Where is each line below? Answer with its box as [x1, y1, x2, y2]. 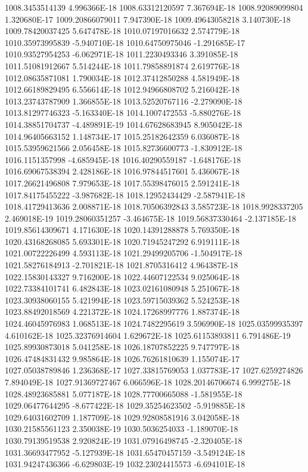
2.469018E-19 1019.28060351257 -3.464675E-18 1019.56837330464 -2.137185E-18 [5, 212, 297, 224]
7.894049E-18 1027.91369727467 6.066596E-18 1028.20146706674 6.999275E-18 [5, 376, 291, 388]
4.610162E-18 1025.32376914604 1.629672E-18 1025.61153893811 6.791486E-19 [5, 329, 291, 341]
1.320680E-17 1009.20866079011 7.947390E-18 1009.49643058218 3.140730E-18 [5, 13, 291, 25]
